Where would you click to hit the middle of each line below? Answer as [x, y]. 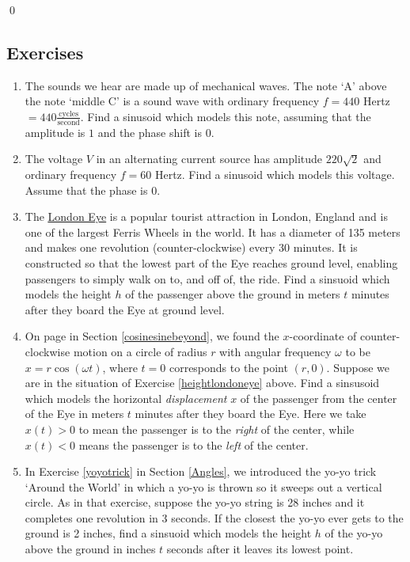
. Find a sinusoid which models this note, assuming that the [226, 116]
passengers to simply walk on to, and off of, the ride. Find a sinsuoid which [207, 278]
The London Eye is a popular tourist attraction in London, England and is [206, 216]
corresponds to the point [228, 367]
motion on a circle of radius [140, 351]
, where [120, 367]
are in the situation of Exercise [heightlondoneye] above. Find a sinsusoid [202, 383]
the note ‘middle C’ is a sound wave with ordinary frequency [172, 101]
